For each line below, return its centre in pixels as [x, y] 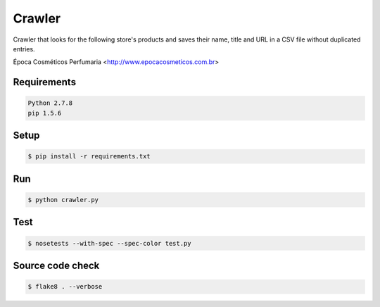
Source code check [56, 265]
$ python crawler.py [63, 200]
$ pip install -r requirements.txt [89, 156]
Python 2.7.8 [50, 103]
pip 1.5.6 [45, 113]
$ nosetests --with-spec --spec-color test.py [109, 243]
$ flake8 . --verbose [65, 287]
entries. [24, 49]
